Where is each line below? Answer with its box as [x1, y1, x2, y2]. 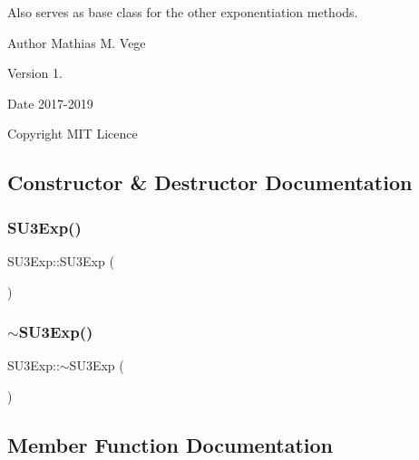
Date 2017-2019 [7, 93, 93, 112]
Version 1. [7, 63, 63, 82]
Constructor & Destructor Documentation [7, 168, 413, 196]
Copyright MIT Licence [7, 124, 138, 143]
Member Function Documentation [7, 430, 334, 458]
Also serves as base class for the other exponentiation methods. [7, 3, 358, 21]
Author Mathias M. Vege [7, 33, 146, 52]
